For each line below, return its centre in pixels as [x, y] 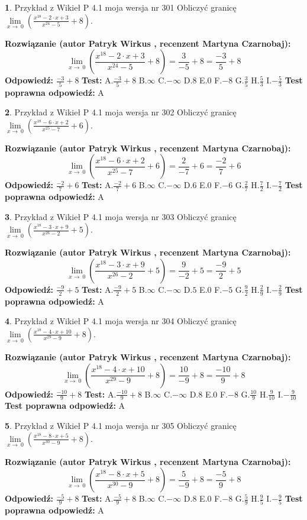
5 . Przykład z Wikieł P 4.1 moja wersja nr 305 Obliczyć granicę [121, 425]
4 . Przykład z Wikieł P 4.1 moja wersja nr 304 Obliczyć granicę [121, 321]
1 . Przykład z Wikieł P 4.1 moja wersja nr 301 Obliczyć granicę [121, 7]
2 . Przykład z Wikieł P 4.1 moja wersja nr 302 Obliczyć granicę [121, 112]
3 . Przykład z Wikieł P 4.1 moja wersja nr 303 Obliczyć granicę [121, 216]
